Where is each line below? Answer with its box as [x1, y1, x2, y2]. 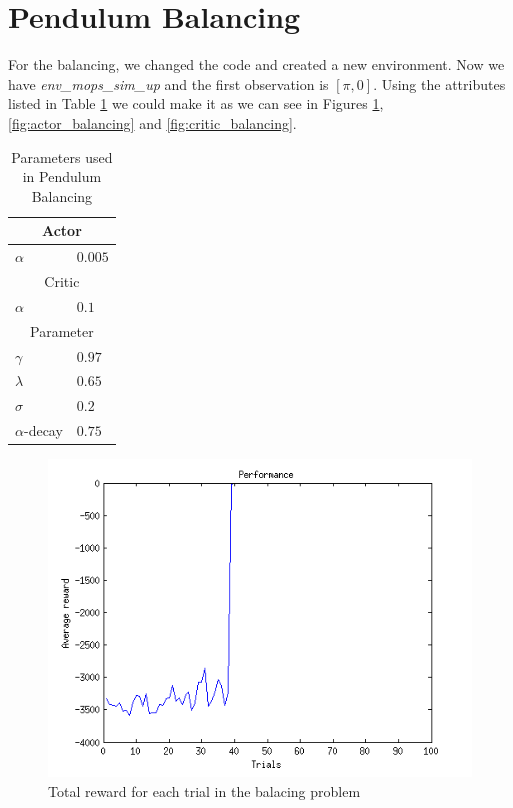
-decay [23, 420, 63, 441]
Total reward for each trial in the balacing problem [48, 780, 361, 801]
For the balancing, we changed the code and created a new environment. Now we [8, 54, 505, 75]
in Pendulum [22, 166, 102, 187]
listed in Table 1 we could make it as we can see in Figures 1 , [8, 93, 384, 114]
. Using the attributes [373, 73, 506, 94]
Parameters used [11, 146, 113, 167]
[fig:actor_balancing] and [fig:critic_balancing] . [8, 112, 297, 133]
